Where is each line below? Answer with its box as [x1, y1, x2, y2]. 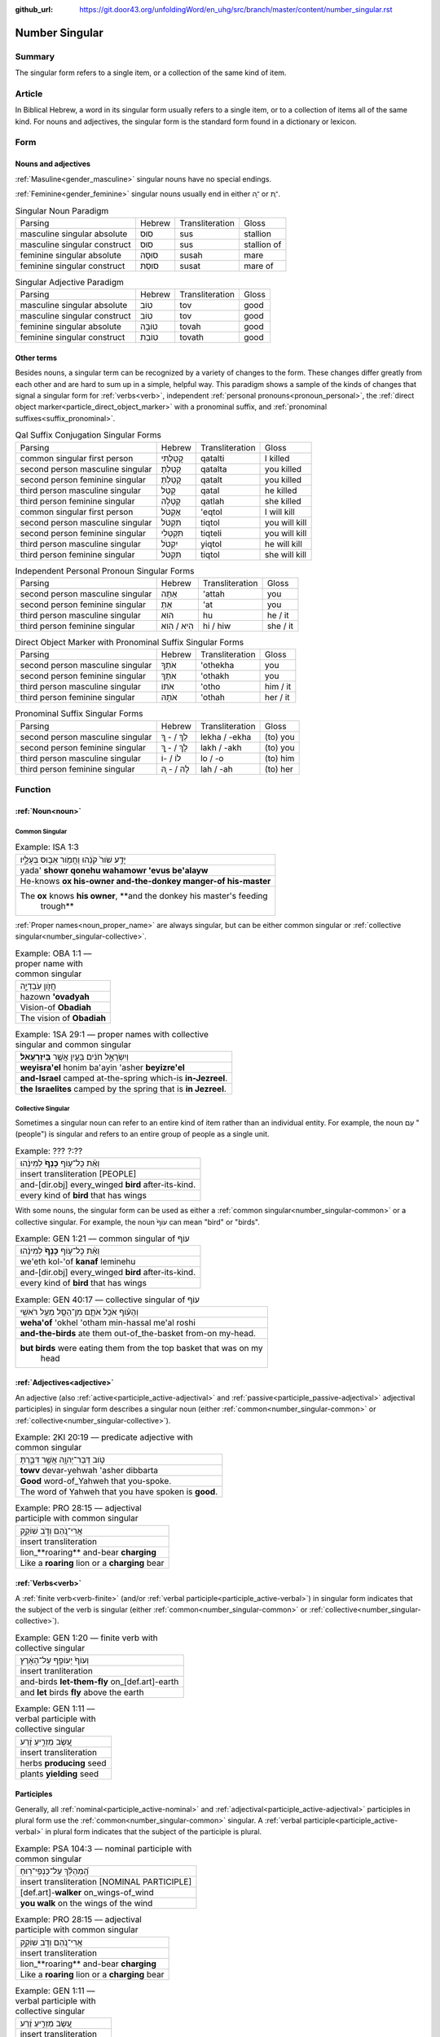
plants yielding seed [20, 1768, 99, 1780]
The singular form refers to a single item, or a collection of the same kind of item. [15, 68, 287, 77]
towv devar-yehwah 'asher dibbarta [20, 1465, 159, 1476]
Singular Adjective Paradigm [15, 276, 124, 288]
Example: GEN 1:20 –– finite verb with [15, 1632, 158, 1643]
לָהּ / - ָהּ [161, 763, 190, 774]
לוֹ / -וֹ [161, 752, 182, 763]
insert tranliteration [20, 1665, 93, 1677]
